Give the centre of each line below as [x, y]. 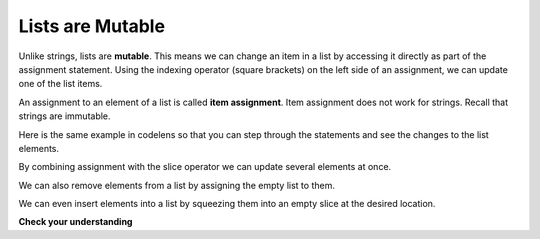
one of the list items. [60, 84]
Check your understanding [75, 222]
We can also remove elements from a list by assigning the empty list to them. [176, 185]
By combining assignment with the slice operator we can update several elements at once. [205, 167]
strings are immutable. [64, 116]
